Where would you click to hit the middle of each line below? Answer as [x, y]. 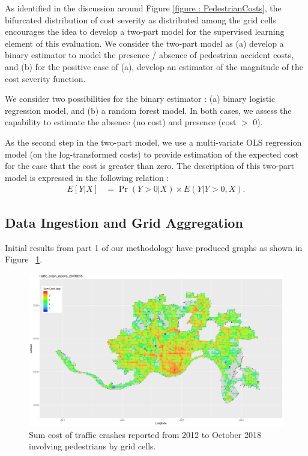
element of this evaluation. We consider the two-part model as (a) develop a [144, 43]
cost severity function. [45, 78]
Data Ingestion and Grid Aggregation [124, 222]
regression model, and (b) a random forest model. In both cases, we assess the [148, 110]
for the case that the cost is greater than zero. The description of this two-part [150, 166]
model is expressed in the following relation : [87, 177]
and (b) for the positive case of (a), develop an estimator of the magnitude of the [154, 66]
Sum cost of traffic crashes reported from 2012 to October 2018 [145, 434]
